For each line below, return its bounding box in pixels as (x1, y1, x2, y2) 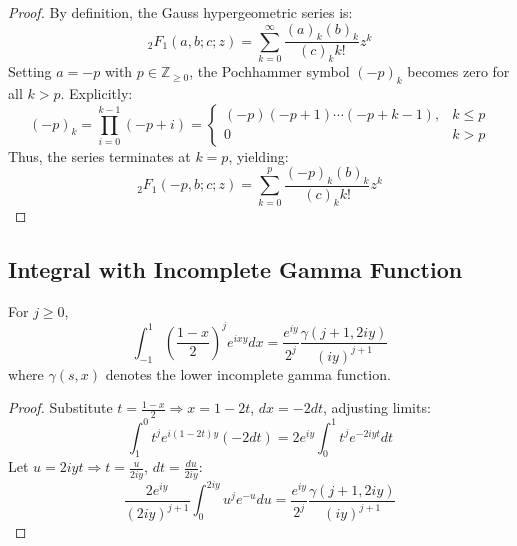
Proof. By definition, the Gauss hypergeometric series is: (8, 2, 353, 22)
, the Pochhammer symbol (189, 61, 350, 82)
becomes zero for (407, 61, 510, 82)
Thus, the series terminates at (8, 145, 191, 166)
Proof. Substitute (8, 397, 113, 418)
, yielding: (228, 145, 289, 166)
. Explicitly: (60, 83, 133, 104)
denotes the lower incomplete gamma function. (105, 363, 391, 384)
